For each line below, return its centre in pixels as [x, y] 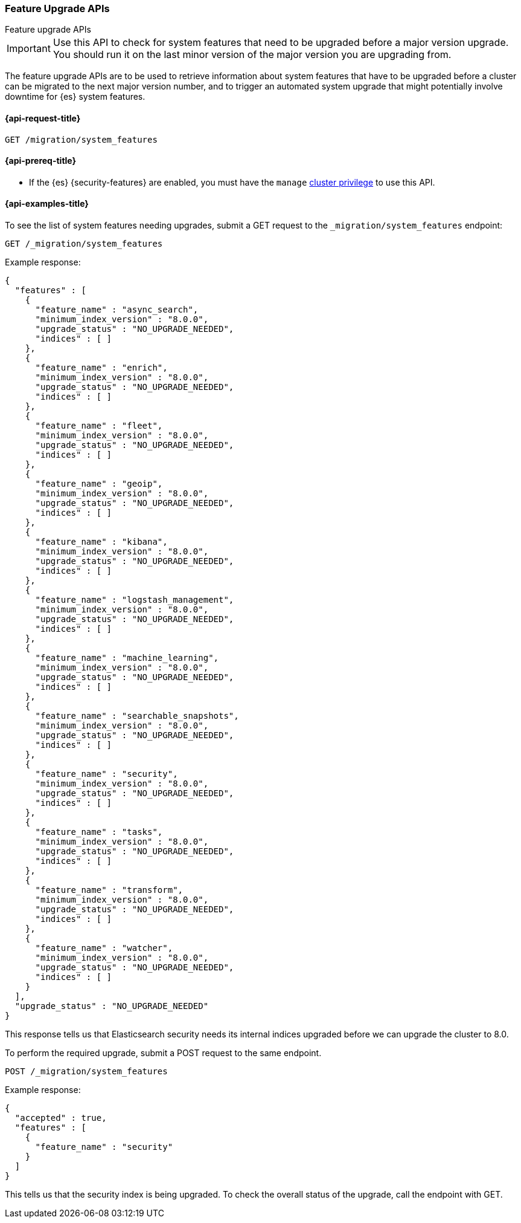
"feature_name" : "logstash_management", [135, 600]
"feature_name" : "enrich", [101, 368]
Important [29, 49]
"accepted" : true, [61, 1118]
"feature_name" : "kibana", [101, 542]
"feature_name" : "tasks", [99, 832]
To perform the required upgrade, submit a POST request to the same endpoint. [163, 1053]
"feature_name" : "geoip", [99, 484]
